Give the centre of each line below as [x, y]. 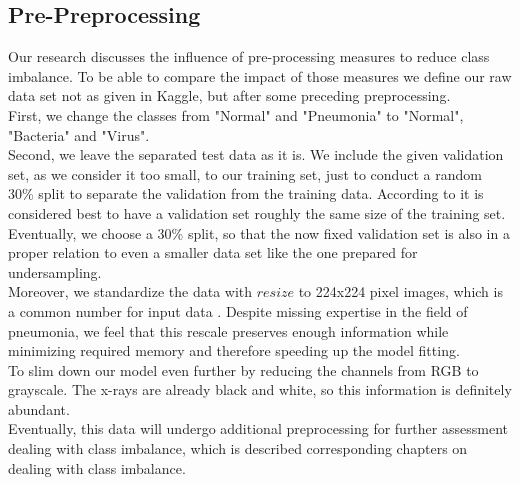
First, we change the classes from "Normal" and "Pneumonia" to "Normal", [236, 114]
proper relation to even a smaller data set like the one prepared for [213, 252]
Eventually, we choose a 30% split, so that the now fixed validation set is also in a [259, 232]
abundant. [39, 408]
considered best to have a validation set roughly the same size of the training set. [257, 212]
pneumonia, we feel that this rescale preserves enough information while [228, 330]
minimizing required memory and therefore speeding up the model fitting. [234, 350]
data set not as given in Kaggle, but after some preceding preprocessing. [229, 95]
